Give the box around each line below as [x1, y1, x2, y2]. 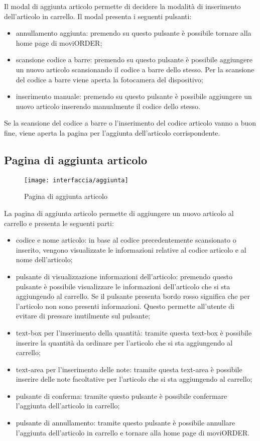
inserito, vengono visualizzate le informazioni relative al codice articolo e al [16, 244, 246, 255]
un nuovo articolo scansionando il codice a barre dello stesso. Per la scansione [16, 64, 254, 74]
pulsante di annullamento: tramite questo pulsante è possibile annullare [16, 417, 235, 428]
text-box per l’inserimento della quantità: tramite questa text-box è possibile [16, 327, 252, 338]
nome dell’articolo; [16, 254, 73, 265]
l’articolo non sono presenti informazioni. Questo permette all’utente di [16, 300, 234, 311]
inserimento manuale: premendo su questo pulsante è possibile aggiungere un [16, 91, 252, 101]
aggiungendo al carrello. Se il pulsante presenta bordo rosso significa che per [16, 291, 250, 301]
